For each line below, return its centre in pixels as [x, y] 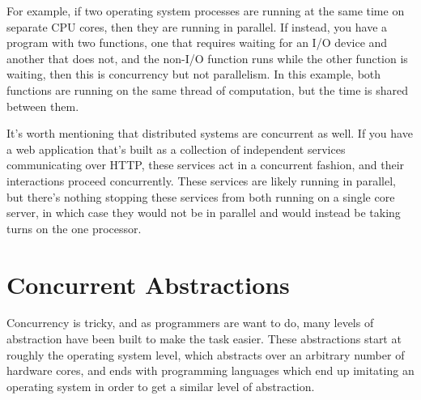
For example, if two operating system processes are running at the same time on [206, 11]
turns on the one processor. [74, 228]
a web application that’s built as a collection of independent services [176, 149]
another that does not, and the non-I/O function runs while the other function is [207, 58]
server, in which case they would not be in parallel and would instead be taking [204, 213]
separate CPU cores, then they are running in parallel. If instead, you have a [197, 26]
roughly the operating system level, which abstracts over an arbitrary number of [206, 354]
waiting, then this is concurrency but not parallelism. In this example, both [194, 74]
